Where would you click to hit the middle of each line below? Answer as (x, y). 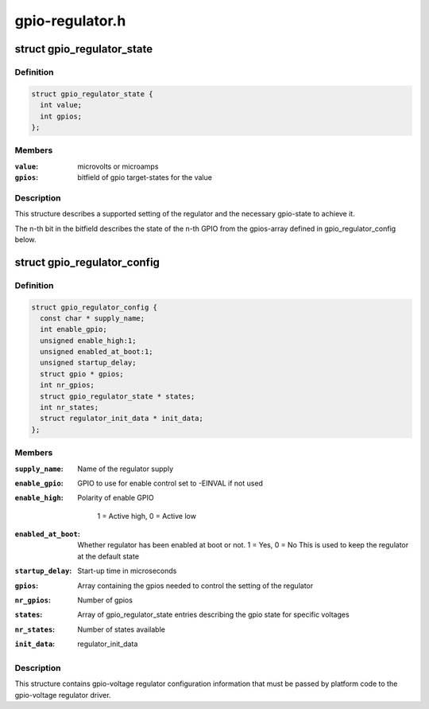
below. (25, 240)
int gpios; (61, 116)
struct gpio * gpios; (82, 374)
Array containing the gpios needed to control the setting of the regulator (195, 586)
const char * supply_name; (93, 318)
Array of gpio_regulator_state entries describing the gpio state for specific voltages (213, 615)
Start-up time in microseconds (127, 571)
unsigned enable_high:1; (88, 341)
